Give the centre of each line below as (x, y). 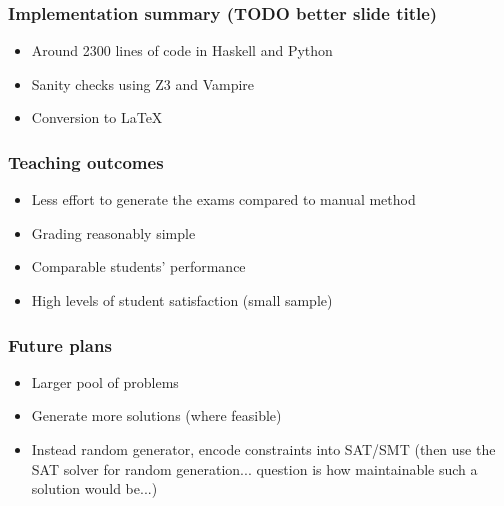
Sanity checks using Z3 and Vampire (143, 83)
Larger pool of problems (105, 381)
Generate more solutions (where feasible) (156, 415)
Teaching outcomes (86, 161)
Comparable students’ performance (138, 266)
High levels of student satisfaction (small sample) (182, 300)
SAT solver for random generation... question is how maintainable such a (254, 468)
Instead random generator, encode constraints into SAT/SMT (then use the (263, 449)
